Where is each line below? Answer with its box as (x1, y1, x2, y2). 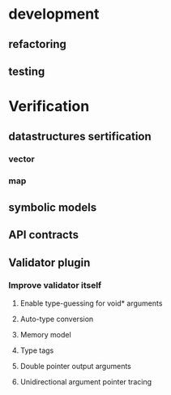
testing (8, 64, 45, 78)
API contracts (8, 228, 79, 242)
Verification (8, 97, 90, 116)
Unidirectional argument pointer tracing (19, 376, 152, 386)
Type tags (19, 346, 54, 355)
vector (8, 153, 35, 165)
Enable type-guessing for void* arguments (19, 298, 163, 308)
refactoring (8, 37, 67, 51)
